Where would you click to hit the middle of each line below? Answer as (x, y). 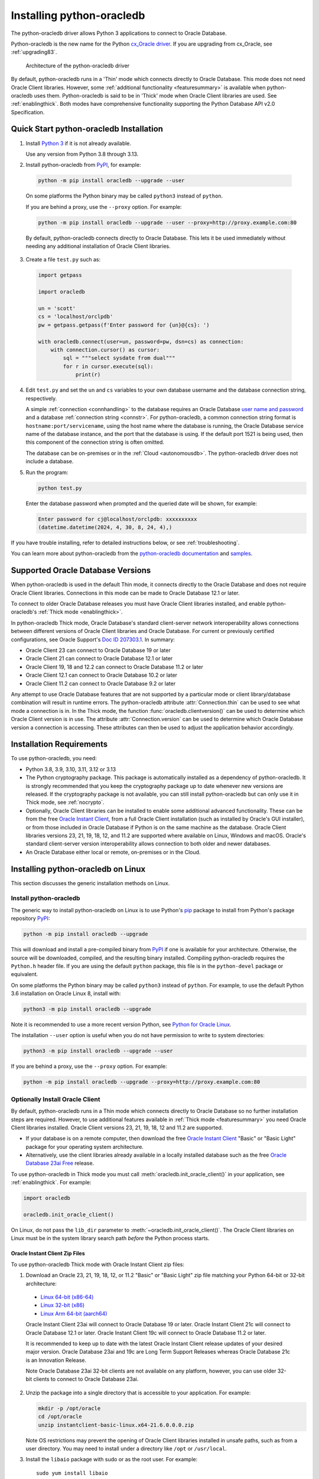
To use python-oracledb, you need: (54, 758)
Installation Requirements (59, 745)
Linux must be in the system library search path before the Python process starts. (110, 1238)
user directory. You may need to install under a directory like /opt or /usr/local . (126, 1449)
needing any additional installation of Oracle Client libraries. (98, 246)
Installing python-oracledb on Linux (78, 869)
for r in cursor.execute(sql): (108, 366)
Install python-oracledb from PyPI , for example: (83, 165)
